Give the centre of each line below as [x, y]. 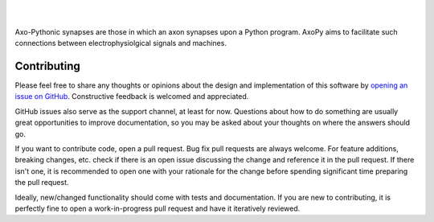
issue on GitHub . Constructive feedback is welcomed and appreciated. [132, 97]
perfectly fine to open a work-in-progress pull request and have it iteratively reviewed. [158, 208]
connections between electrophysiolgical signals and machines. [121, 43]
